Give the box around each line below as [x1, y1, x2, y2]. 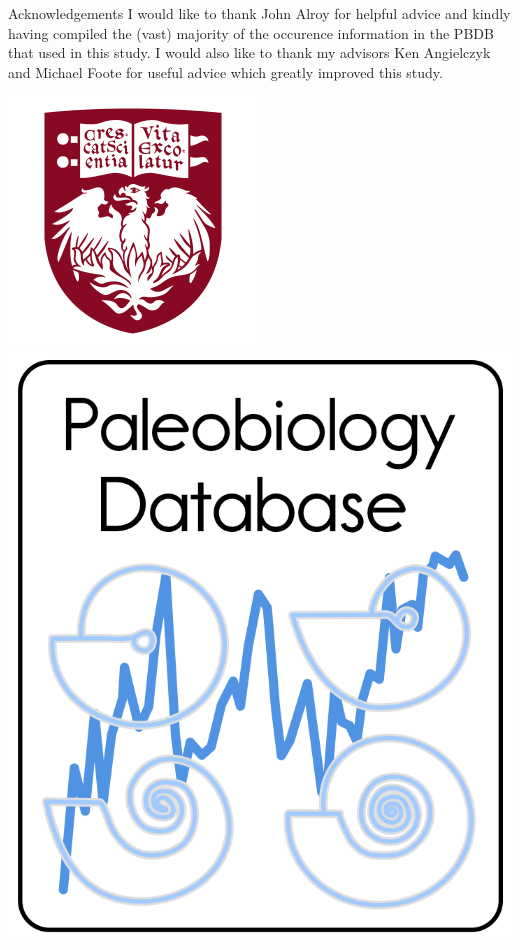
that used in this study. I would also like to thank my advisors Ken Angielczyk [8, 42, 491, 63]
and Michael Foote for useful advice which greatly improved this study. [8, 61, 443, 82]
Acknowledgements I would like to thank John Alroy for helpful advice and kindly [8, 3, 511, 23]
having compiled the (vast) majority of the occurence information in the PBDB [8, 22, 494, 43]
